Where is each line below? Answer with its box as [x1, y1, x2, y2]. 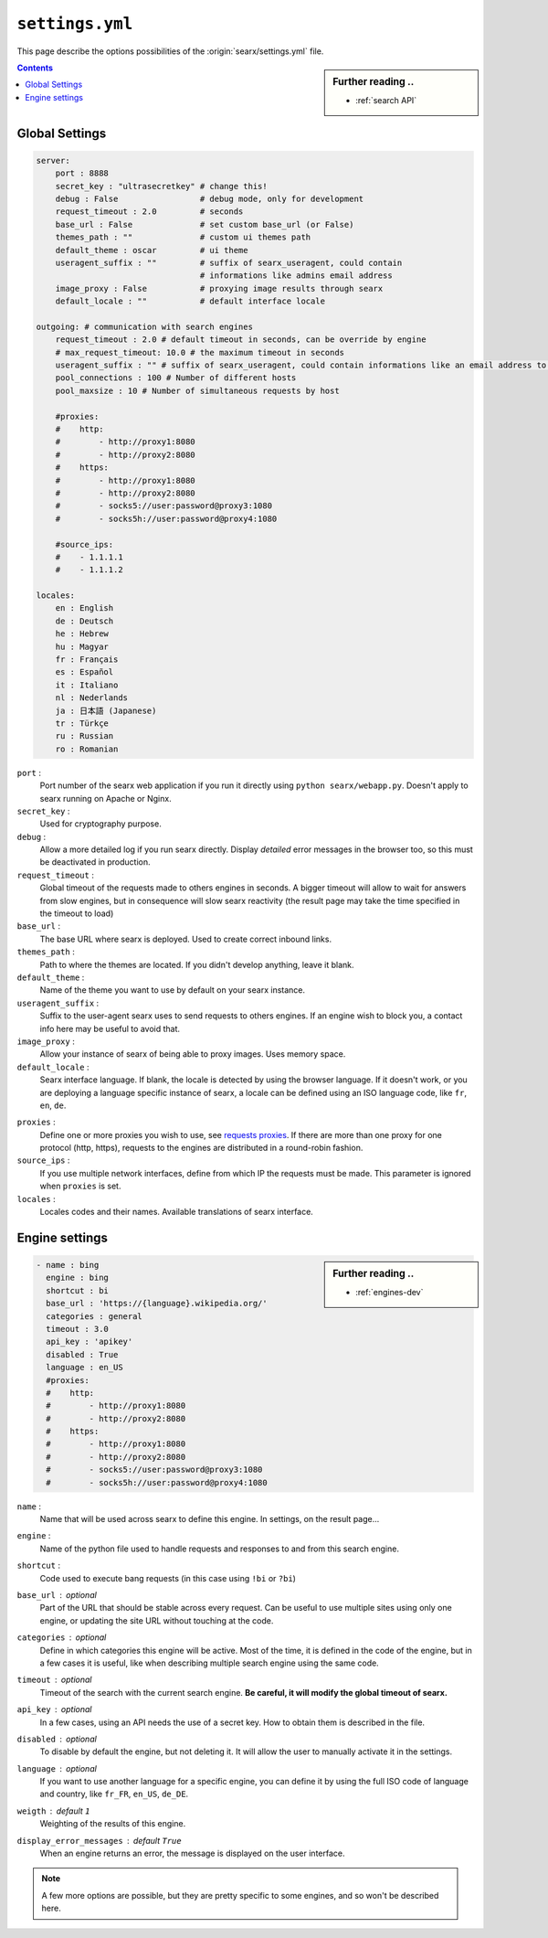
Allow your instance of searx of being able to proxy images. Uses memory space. [39, 1049, 346, 1060]
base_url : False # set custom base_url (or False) [55, 219, 354, 229]
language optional [16, 1762, 98, 1773]
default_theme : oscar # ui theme [55, 245, 248, 255]
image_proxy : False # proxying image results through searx [55, 283, 384, 293]
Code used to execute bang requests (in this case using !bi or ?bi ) [39, 1572, 297, 1583]
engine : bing [46, 1272, 110, 1283]
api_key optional [16, 1704, 92, 1715]
